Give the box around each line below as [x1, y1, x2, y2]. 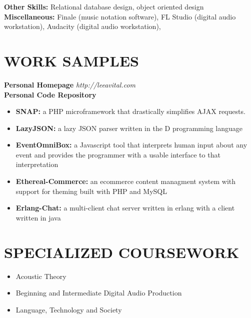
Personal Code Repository [4, 89, 96, 99]
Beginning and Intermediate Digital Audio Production [15, 287, 182, 298]
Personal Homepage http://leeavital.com [4, 79, 136, 89]
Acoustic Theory [15, 270, 66, 281]
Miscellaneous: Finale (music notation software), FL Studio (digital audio [4, 11, 236, 21]
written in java [15, 212, 61, 222]
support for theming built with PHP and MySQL [15, 185, 167, 196]
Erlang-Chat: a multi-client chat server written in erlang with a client [15, 202, 235, 213]
